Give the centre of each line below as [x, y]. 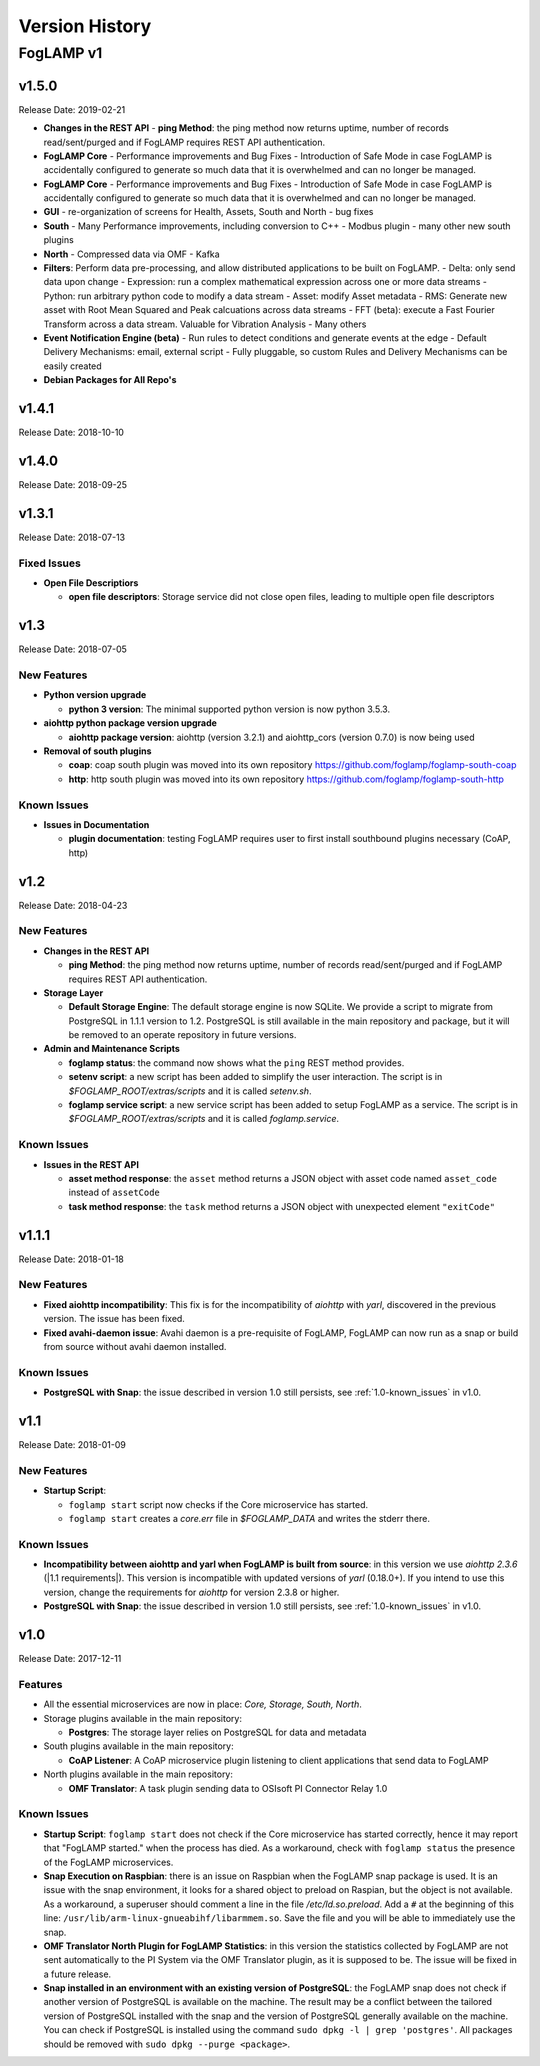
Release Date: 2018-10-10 [71, 432]
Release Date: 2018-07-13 [71, 537]
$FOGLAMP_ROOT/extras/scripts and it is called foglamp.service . [204, 1119]
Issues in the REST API [91, 1164]
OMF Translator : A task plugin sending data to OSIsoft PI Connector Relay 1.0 [228, 1788]
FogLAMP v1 [60, 53]
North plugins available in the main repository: [138, 1774]
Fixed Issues [50, 563]
